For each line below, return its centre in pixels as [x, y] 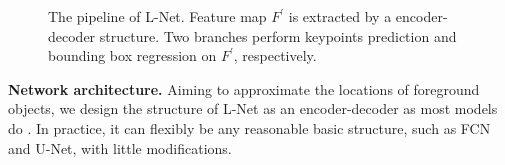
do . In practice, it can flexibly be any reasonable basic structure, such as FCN [249, 127]
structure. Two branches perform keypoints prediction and [278, 35]
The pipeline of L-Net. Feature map [157, 16]
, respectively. [275, 55]
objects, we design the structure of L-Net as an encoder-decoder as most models [253, 108]
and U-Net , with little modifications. [120, 147]
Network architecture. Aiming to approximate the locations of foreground [244, 88]
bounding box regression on [132, 55]
